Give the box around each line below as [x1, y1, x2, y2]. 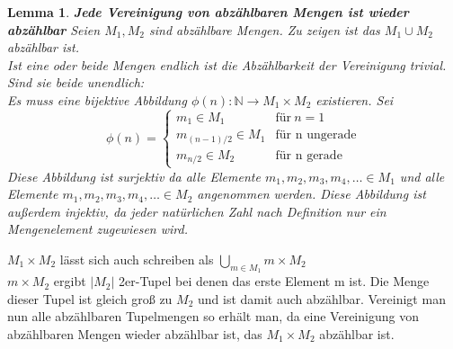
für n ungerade [275, 129, 357, 142]
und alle [399, 166, 445, 185]
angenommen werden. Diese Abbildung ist [197, 184, 426, 203]
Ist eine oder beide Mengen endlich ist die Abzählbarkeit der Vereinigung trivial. [7, 55, 447, 74]
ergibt [53, 272, 86, 291]
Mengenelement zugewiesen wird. [7, 219, 188, 238]
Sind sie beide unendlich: [7, 73, 145, 92]
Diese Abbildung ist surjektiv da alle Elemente [7, 166, 261, 185]
